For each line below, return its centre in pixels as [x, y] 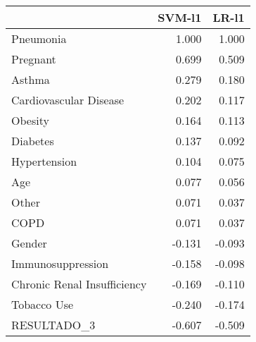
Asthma [31, 79]
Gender [29, 243]
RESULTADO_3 [53, 325]
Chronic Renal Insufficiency [79, 284]
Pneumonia [39, 38]
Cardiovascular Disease [68, 100]
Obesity [30, 120]
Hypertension [44, 161]
